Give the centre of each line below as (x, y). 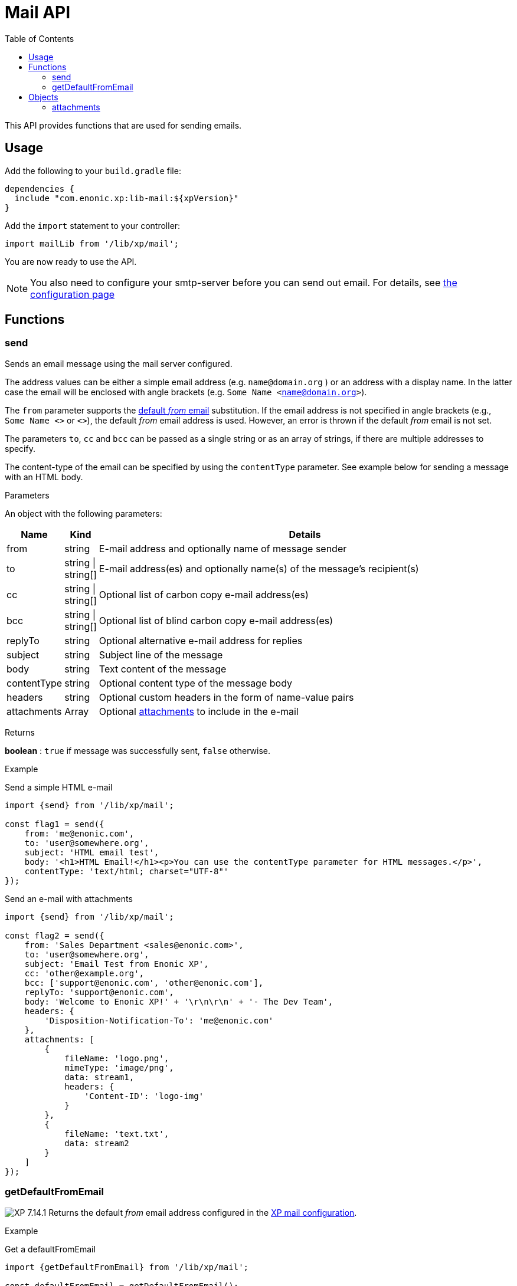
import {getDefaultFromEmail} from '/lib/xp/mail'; (127, 1267)
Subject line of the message (161, 655)
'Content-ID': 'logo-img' (144, 1096)
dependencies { (40, 188)
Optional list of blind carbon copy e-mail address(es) (216, 620)
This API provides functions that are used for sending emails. (123, 125)
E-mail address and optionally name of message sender (223, 548)
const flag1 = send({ (55, 824)
